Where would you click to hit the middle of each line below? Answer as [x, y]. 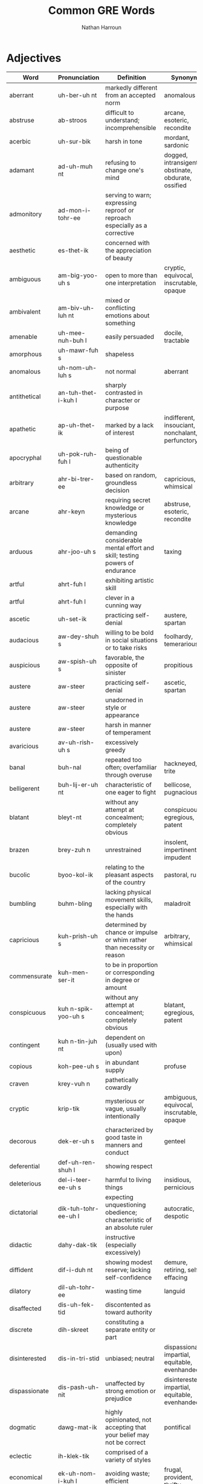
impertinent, [181, 849]
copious [21, 1066]
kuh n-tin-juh [78, 1041]
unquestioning [126, 1204]
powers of [120, 562]
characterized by [129, 1130]
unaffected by [125, 1383]
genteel [175, 1141]
